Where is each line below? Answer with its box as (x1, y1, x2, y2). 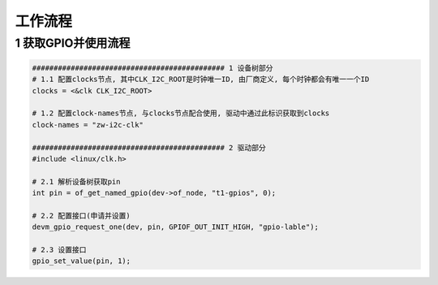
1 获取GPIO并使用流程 (15, 36, 131, 50)
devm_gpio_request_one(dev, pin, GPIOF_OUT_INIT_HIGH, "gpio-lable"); (32, 222, 320, 231)
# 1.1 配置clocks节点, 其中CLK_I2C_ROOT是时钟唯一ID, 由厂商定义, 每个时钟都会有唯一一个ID (32, 75, 370, 84)
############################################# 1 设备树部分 (32, 63, 273, 72)
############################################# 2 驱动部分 (32, 143, 267, 152)
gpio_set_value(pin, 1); (32, 257, 131, 266)
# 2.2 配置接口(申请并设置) (32, 211, 131, 220)
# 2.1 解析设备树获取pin (32, 177, 121, 186)
